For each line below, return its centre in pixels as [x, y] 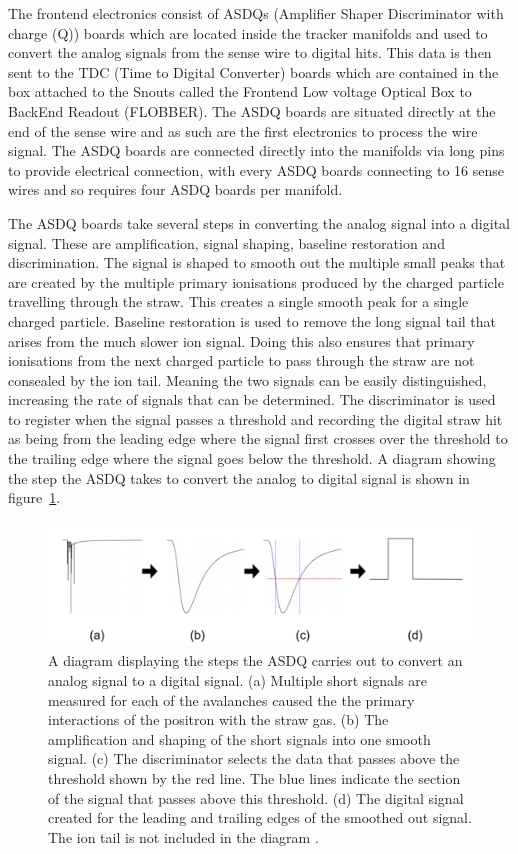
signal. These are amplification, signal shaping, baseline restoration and [226, 242]
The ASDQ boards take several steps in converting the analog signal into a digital [259, 222]
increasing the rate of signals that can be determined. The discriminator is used [252, 399]
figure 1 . [34, 497]
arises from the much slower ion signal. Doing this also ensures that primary [241, 340]
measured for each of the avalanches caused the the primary [231, 699]
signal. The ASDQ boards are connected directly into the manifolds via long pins [256, 150]
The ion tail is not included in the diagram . [183, 836]
